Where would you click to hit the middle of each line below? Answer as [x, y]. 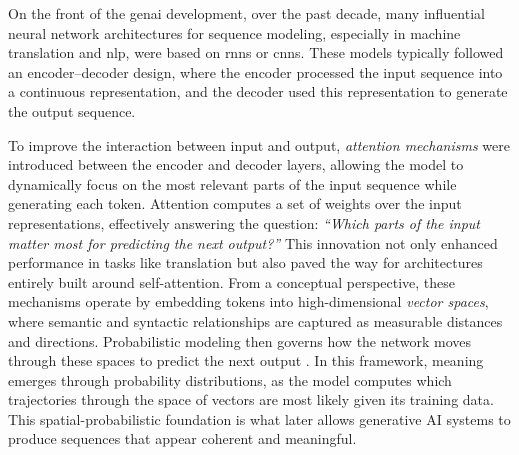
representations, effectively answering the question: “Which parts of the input [244, 222]
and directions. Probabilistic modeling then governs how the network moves [240, 340]
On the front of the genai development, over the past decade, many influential [246, 13]
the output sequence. [72, 110]
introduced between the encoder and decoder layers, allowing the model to [236, 164]
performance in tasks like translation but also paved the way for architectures [245, 262]
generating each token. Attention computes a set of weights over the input [235, 203]
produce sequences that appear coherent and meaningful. [182, 438]
